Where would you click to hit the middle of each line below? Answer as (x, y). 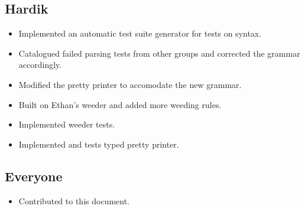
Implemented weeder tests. (67, 124)
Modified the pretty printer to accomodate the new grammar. (130, 84)
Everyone (34, 176)
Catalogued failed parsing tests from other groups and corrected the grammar (159, 53)
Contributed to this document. (74, 200)
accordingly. (40, 65)
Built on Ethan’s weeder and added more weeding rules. (120, 104)
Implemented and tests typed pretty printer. (99, 144)
